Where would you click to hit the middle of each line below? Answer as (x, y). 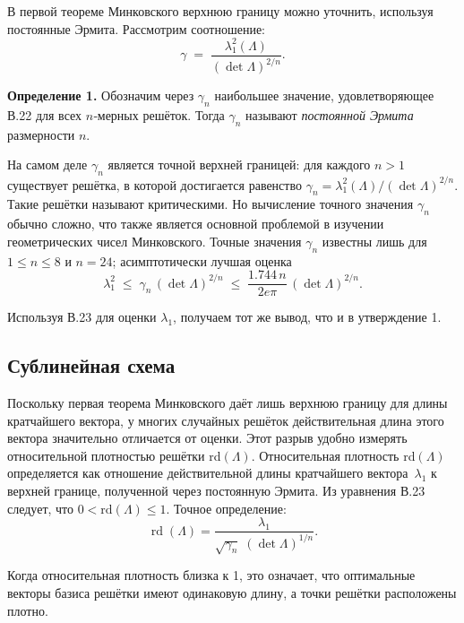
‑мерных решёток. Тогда (159, 114)
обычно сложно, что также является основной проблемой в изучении (196, 224)
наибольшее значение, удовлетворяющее (324, 95)
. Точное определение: (226, 508)
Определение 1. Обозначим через (101, 95)
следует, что (41, 508)
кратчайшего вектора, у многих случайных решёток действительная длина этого (226, 420)
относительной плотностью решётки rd (114, 455)
